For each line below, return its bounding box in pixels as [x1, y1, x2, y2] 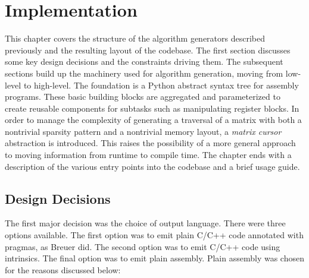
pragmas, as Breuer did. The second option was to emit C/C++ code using [5, 240, 280, 252]
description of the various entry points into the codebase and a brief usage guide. [5, 160, 300, 172]
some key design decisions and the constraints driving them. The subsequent [5, 55, 283, 68]
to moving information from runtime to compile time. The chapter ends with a [5, 149, 292, 161]
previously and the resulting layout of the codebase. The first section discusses [5, 43, 291, 56]
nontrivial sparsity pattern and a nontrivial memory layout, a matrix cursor [5, 125, 282, 137]
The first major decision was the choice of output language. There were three [5, 217, 286, 229]
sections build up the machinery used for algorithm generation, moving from [5, 67, 283, 79]
